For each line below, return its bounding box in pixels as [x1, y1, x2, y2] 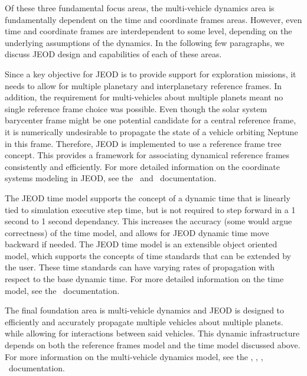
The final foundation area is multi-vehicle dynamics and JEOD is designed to [5, 304, 285, 316]
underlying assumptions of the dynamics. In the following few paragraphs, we [5, 36, 285, 48]
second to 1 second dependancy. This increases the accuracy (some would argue [5, 215, 292, 227]
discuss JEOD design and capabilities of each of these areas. [5, 48, 222, 60]
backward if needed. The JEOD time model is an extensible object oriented [5, 238, 277, 250]
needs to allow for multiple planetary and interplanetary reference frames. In [5, 79, 282, 91]
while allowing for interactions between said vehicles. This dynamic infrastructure [5, 327, 300, 339]
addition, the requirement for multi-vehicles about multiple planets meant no [5, 91, 283, 103]
